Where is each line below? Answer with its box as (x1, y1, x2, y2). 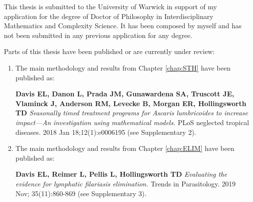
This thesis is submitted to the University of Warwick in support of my (4, 1, 217, 11)
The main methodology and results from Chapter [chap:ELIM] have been (15, 143, 234, 153)
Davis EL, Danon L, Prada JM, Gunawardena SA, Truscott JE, (15, 89, 234, 99)
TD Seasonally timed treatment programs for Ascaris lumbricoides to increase (15, 108, 248, 118)
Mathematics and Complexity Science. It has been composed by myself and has (4, 20, 242, 31)
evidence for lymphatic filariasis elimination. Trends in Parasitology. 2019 (15, 178, 236, 188)
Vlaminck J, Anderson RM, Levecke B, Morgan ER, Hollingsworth (15, 98, 247, 108)
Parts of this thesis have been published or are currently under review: (4, 46, 215, 56)
